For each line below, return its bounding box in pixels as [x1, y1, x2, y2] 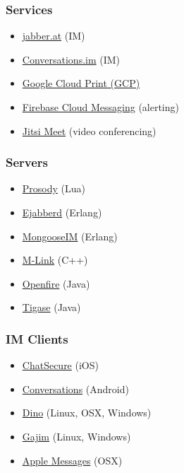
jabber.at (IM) [22, 28, 85, 43]
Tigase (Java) [22, 300, 81, 315]
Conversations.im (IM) [22, 52, 121, 66]
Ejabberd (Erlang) [22, 205, 102, 219]
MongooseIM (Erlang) [22, 228, 118, 243]
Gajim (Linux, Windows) [22, 428, 131, 443]
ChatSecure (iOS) [22, 358, 99, 373]
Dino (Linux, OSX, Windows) [22, 405, 152, 420]
